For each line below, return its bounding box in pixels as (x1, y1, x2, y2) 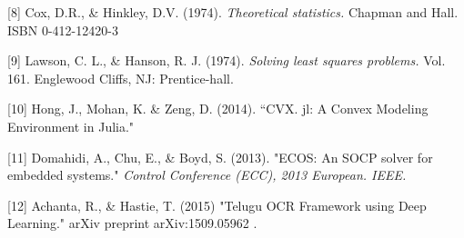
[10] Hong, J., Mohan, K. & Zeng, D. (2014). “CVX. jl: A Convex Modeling (7, 99, 429, 118)
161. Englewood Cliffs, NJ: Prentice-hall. (7, 68, 234, 87)
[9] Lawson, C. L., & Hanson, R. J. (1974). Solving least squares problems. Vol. (7, 51, 446, 70)
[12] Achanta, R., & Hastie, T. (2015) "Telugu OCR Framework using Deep (7, 195, 427, 214)
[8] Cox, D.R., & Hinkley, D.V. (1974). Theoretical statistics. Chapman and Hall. (7, 3, 459, 21)
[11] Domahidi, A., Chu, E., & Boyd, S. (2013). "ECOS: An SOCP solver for (7, 147, 433, 166)
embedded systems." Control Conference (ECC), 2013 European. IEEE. (7, 165, 407, 184)
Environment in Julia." (7, 116, 135, 135)
